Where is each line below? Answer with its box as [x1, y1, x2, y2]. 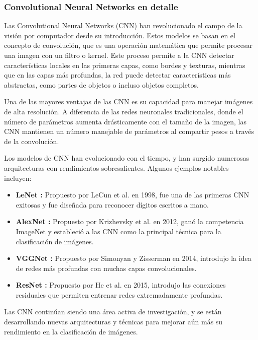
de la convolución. [4, 135, 59, 146]
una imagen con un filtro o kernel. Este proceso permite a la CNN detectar [4, 50, 234, 60]
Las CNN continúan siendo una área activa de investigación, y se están [4, 306, 222, 317]
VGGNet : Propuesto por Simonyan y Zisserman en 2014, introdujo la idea [16, 253, 251, 263]
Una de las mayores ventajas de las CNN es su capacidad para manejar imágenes [4, 96, 253, 107]
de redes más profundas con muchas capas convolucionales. [16, 262, 197, 273]
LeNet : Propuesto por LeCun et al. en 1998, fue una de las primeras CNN [16, 189, 249, 200]
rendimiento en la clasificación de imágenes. [4, 326, 138, 336]
